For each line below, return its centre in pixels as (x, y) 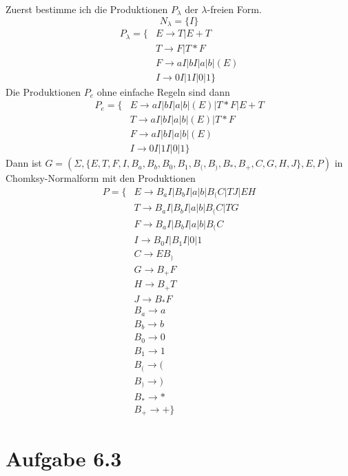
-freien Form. (234, 9)
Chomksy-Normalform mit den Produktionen (101, 178)
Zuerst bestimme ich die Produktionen (87, 9)
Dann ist (24, 163)
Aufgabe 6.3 (64, 458)
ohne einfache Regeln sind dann (163, 91)
